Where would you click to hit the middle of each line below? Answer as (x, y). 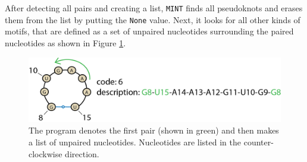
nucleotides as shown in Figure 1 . (65, 42)
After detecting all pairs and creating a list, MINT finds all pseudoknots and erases (154, 8)
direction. (82, 153)
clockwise (46, 153)
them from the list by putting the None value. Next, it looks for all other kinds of (153, 19)
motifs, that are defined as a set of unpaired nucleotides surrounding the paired (149, 31)
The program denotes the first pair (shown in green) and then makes (154, 130)
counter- (259, 142)
